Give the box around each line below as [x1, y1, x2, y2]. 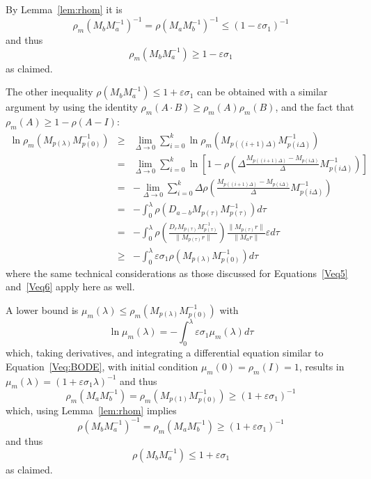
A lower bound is [6, 302, 79, 317]
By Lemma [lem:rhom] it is [6, 2, 123, 16]
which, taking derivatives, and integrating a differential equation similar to [6, 345, 324, 360]
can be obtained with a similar [197, 84, 328, 99]
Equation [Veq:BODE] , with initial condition [6, 359, 198, 373]
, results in [299, 359, 345, 373]
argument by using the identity [6, 100, 138, 114]
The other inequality [6, 84, 93, 99]
